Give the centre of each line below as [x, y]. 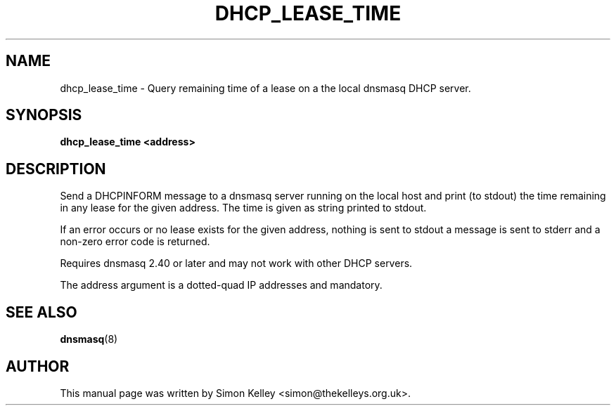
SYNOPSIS [44, 115]
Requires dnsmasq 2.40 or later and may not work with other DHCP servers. [236, 263]
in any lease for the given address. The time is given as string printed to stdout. [243, 208]
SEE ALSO [41, 312]
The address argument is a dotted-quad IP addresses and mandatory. [221, 285]
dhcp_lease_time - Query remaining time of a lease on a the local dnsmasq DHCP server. [265, 88]
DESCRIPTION [56, 169]
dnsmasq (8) [89, 339]
